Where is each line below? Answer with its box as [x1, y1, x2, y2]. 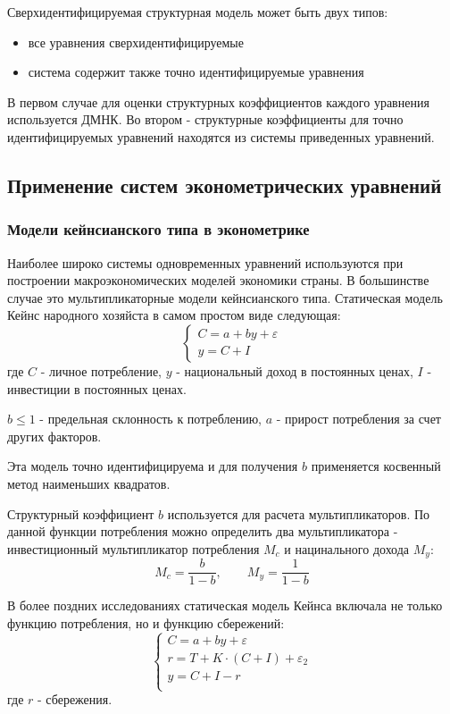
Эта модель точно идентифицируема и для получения [7, 457, 298, 475]
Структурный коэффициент [7, 504, 154, 523]
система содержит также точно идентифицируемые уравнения [28, 63, 364, 81]
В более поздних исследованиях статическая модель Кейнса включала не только [7, 596, 443, 615]
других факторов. [7, 426, 102, 445]
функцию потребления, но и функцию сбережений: [7, 613, 285, 632]
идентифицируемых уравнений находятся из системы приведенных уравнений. [7, 127, 435, 146]
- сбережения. [37, 690, 112, 709]
